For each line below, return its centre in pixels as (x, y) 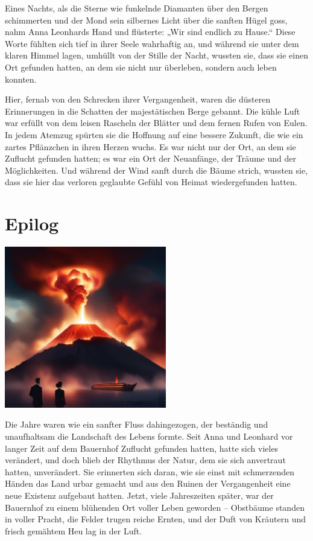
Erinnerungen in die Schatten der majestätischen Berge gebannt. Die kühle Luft (153, 111)
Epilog (32, 223)
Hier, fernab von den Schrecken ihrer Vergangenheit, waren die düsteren (138, 99)
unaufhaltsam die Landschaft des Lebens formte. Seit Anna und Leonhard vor (149, 436)
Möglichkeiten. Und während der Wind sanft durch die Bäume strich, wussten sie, (156, 170)
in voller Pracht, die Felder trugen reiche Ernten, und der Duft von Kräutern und (155, 519)
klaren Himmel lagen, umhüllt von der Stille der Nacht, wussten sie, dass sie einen (156, 55)
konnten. (21, 79)
